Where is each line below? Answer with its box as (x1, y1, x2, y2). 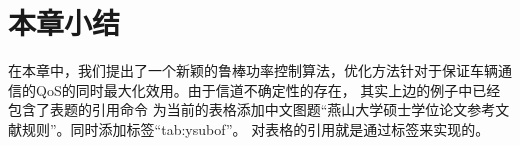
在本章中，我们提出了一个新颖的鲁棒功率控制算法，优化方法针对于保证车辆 (8, 60, 498, 81)
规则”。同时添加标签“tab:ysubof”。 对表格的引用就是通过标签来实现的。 (21, 118, 490, 139)
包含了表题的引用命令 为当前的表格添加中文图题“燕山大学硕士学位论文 (8, 99, 468, 120)
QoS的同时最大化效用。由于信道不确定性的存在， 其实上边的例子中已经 (35, 79, 501, 100)
